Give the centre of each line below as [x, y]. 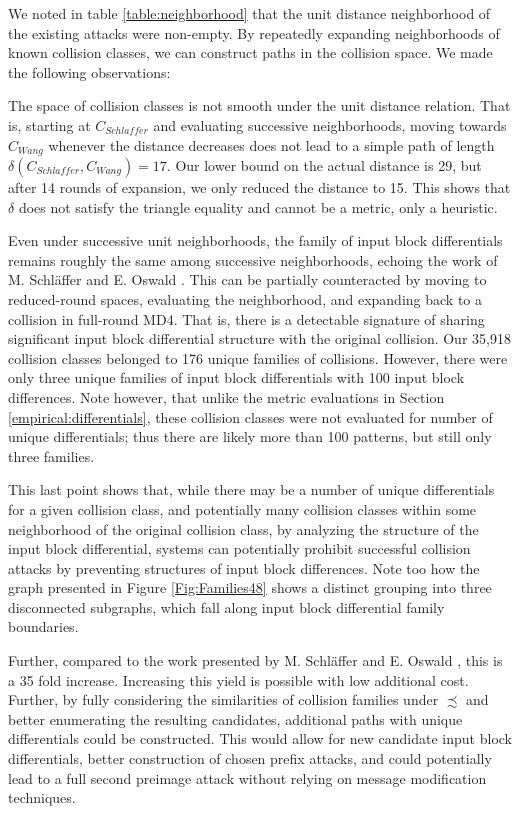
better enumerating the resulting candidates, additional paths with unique [235, 718]
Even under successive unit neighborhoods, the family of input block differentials [255, 240]
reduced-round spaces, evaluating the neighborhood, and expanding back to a [245, 298]
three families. [51, 455]
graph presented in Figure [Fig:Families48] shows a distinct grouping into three [250, 587]
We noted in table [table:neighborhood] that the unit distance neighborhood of [249, 13]
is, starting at [49, 124]
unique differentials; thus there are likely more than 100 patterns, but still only [250, 436]
